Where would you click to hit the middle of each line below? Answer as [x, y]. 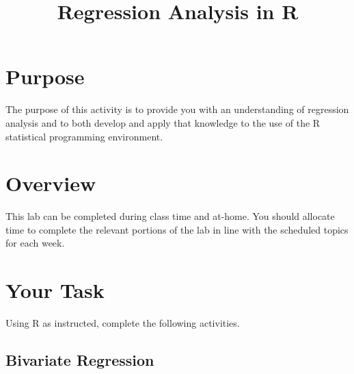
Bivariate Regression [80, 360]
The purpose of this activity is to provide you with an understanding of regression [177, 109]
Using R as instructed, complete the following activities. [123, 323]
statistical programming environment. [84, 136]
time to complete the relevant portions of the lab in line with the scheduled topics [177, 229]
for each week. [35, 243]
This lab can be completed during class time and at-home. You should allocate [170, 216]
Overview [51, 183]
